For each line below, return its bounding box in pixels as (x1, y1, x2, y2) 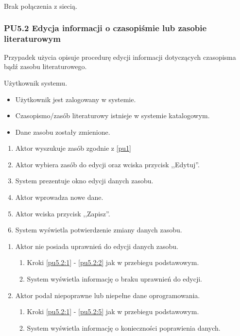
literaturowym (4, 33, 61, 45)
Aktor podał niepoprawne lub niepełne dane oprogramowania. (15, 290, 200, 300)
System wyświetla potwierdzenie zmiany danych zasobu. (15, 225, 182, 235)
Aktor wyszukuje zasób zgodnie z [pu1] (15, 143, 131, 153)
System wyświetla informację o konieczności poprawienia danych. (27, 322, 221, 333)
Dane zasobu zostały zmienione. (15, 126, 110, 137)
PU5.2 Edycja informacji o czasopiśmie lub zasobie (4, 21, 207, 34)
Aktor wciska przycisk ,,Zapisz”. (15, 208, 110, 218)
